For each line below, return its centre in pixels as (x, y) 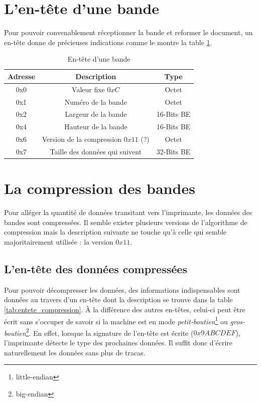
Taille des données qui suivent (96, 151)
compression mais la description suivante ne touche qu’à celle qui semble (115, 232)
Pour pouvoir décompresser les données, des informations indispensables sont (122, 289)
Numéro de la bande (96, 102)
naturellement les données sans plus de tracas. (75, 352)
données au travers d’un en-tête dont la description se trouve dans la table (118, 299)
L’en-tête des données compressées (96, 268)
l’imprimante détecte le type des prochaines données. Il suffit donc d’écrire (118, 343)
